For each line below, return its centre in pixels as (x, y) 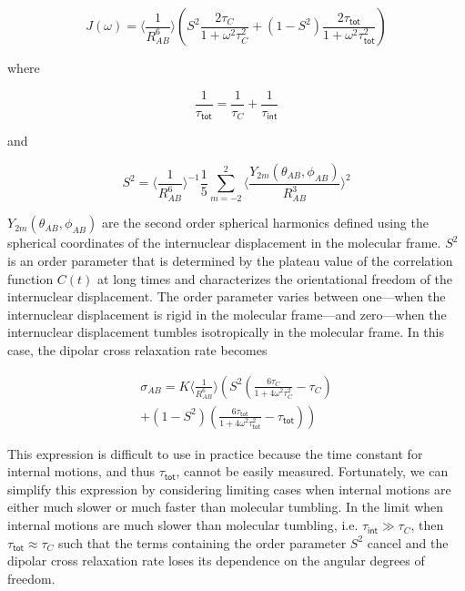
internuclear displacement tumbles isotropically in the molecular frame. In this (226, 332)
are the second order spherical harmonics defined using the (265, 223)
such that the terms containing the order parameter (202, 542)
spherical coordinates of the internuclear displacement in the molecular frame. (224, 243)
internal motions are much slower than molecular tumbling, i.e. (183, 525)
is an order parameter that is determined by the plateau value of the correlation (230, 261)
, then (427, 525)
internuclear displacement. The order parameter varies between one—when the (227, 296)
